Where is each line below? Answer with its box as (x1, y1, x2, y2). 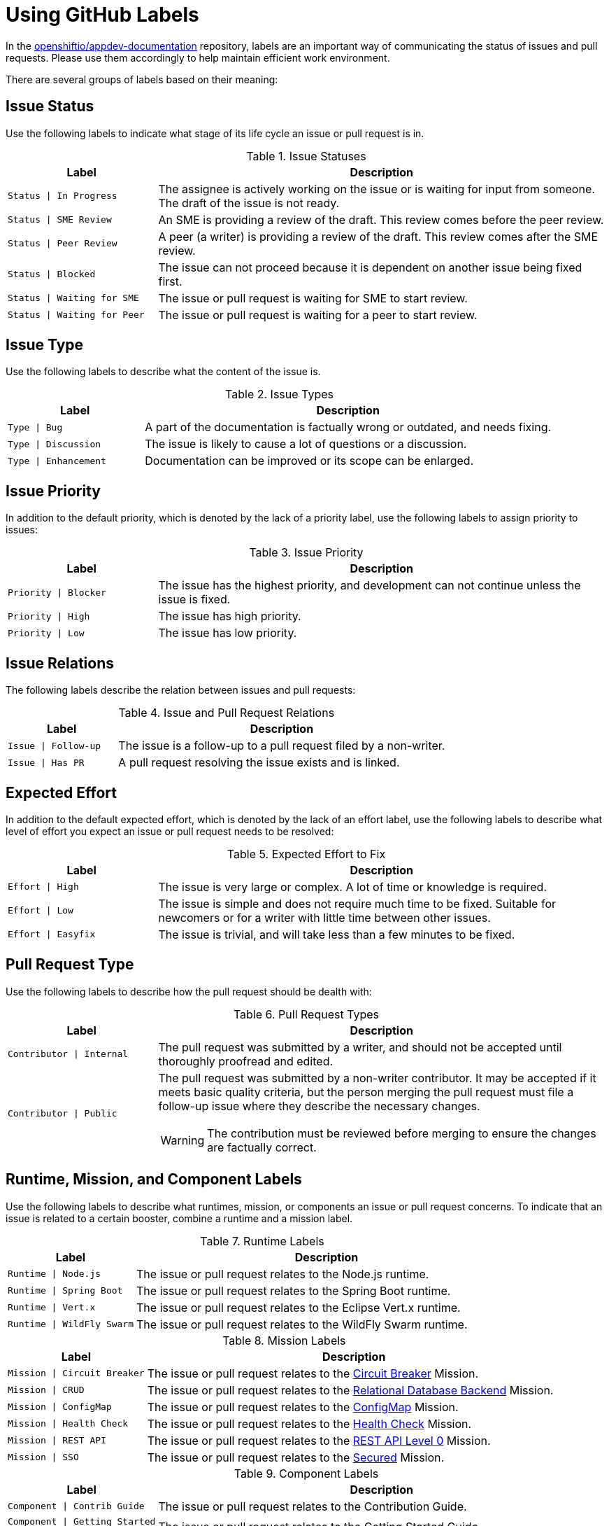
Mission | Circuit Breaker (8, 1368, 145, 1379)
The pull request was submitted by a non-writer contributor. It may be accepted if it (158, 1070, 596, 1085)
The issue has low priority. (158, 626, 297, 640)
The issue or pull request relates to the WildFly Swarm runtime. (136, 1317, 468, 1331)
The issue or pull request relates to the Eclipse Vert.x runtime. (136, 1300, 461, 1315)
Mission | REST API (8, 1435, 106, 1446)
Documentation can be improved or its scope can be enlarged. (145, 454, 474, 468)
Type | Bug (8, 421, 63, 433)
